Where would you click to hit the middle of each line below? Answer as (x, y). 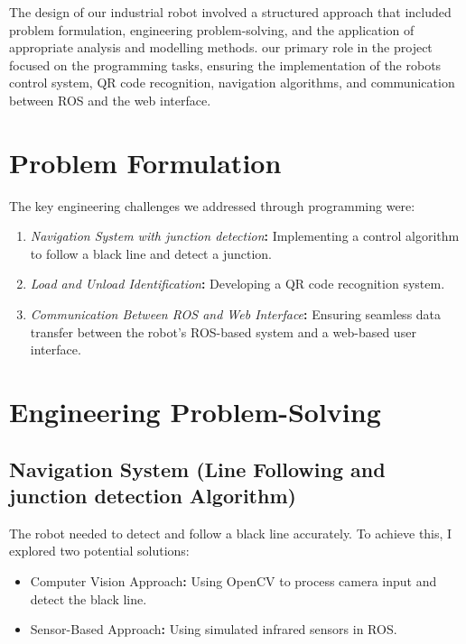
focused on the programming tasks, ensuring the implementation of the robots (225, 64)
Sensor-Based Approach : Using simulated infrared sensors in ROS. (214, 629)
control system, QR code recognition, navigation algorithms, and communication (232, 83)
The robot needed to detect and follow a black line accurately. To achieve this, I (231, 533)
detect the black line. (89, 598)
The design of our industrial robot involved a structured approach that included (230, 12)
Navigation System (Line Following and (197, 469)
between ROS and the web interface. (110, 100)
